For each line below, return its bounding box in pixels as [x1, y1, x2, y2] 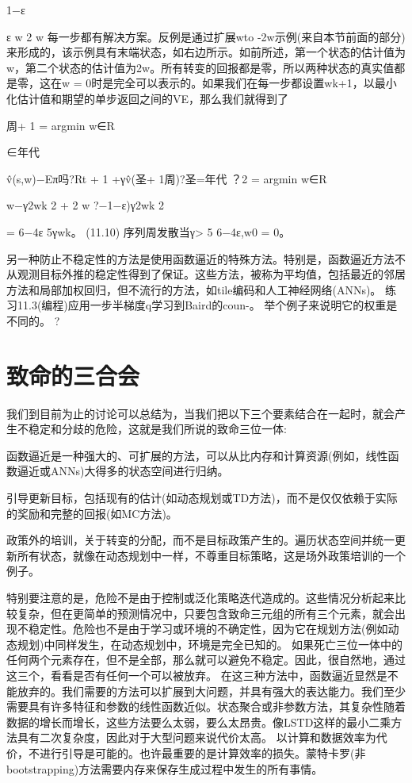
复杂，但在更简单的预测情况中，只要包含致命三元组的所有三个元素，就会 [17, 605, 395, 621]
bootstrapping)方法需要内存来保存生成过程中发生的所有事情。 [6, 760, 323, 777]
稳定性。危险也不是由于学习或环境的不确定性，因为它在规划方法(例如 [28, 620, 388, 637]
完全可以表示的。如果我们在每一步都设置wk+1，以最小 [113, 75, 397, 91]
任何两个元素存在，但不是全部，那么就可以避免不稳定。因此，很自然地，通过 [6, 651, 406, 668]
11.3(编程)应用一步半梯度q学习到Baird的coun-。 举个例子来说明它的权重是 [17, 297, 398, 313]
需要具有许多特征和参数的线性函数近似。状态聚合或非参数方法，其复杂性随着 [6, 698, 406, 715]
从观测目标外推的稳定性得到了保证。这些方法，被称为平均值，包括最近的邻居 [6, 266, 406, 282]
